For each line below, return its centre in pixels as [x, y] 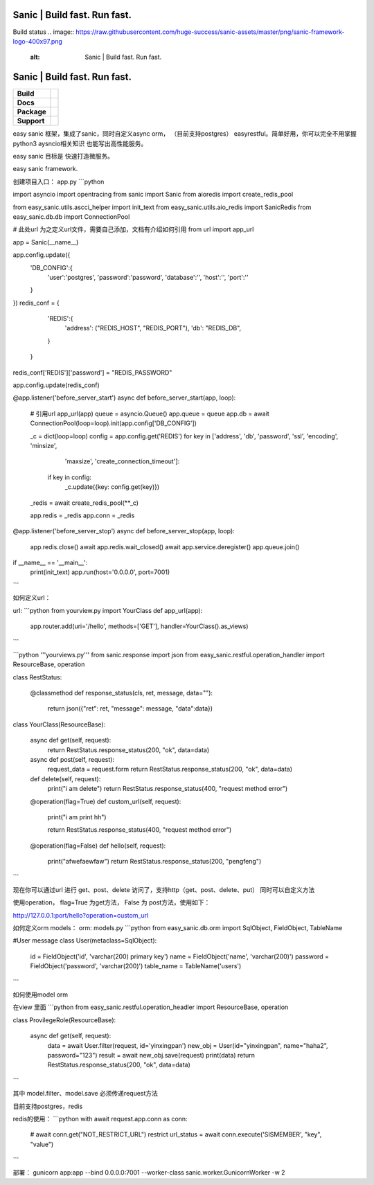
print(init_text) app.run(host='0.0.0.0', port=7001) [100, 572]
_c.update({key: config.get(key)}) [112, 487]
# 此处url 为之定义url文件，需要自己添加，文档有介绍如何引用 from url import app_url [133, 229]
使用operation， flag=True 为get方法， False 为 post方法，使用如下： [112, 902]
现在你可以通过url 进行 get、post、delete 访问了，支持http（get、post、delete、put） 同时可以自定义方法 [164, 889]
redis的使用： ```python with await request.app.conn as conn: [100, 1119]
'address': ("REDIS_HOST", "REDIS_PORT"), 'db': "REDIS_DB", [153, 328]
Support [31, 121]
